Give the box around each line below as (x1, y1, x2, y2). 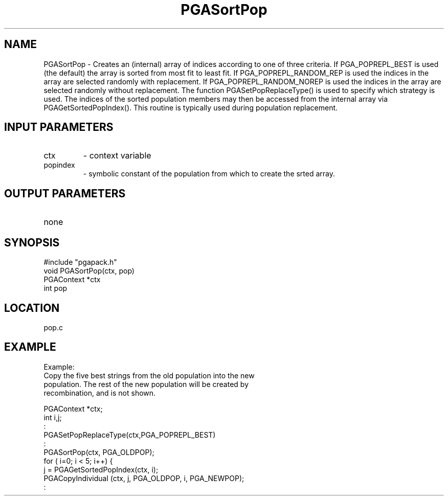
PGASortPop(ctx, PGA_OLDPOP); (43, 447, 154, 457)
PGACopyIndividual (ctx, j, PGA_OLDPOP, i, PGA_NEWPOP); (43, 473, 244, 483)
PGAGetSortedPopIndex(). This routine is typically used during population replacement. (43, 103, 338, 112)
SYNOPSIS (4, 236, 60, 249)
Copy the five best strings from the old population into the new (43, 371, 255, 380)
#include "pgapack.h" (43, 258, 117, 267)
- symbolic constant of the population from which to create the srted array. (83, 169, 335, 178)
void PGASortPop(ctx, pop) (43, 266, 135, 276)
